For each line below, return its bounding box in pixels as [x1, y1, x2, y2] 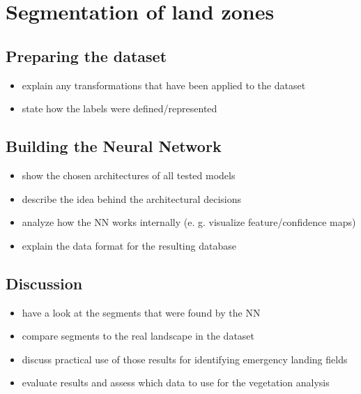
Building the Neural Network [6, 135, 222, 157]
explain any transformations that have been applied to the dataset [22, 77, 306, 92]
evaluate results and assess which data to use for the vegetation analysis [22, 375, 330, 390]
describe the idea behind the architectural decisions [22, 191, 241, 206]
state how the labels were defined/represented [22, 101, 217, 116]
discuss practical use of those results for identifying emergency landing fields [22, 351, 348, 366]
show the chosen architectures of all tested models [22, 167, 236, 182]
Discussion [6, 272, 83, 294]
